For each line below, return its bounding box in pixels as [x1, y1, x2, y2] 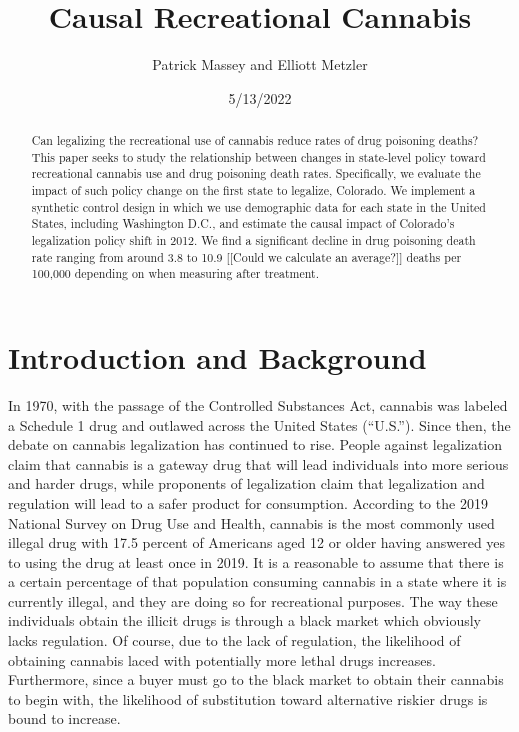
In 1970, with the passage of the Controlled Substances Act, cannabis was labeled [8, 394, 508, 415]
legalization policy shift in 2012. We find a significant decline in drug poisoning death [31, 232, 476, 249]
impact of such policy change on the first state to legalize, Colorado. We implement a [31, 182, 476, 199]
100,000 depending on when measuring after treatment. [31, 265, 320, 282]
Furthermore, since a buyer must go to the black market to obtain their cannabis [8, 669, 504, 690]
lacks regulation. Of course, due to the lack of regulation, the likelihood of [8, 630, 461, 651]
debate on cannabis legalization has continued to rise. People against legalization [8, 434, 503, 455]
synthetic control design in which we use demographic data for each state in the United [31, 198, 486, 215]
